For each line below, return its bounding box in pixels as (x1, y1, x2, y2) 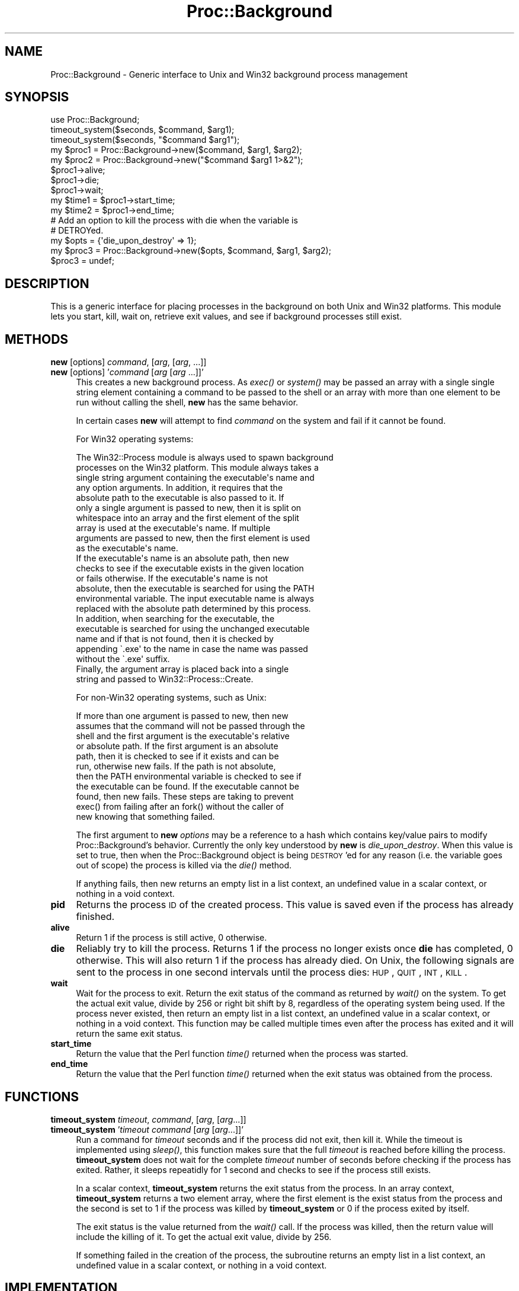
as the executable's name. (76, 543, 178, 554)
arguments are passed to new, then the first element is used (76, 533, 310, 544)
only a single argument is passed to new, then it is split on (76, 503, 302, 513)
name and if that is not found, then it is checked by (76, 634, 274, 644)
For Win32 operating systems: (76, 434, 194, 445)
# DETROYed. (50, 225, 104, 236)
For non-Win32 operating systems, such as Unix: (76, 692, 267, 703)
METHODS (5, 331, 69, 347)
